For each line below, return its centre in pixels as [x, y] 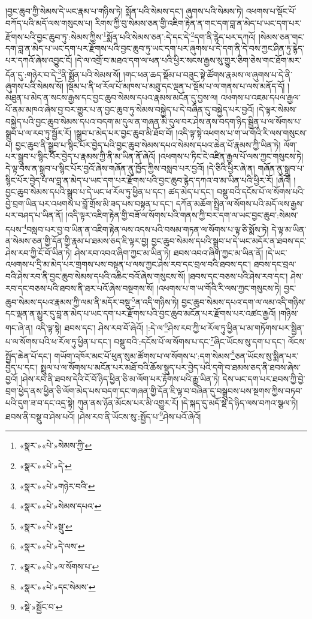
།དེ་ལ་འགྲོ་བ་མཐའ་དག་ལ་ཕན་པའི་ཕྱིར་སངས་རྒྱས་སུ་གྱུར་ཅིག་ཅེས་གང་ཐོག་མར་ [188, 60]
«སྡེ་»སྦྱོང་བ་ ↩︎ [41, 607]
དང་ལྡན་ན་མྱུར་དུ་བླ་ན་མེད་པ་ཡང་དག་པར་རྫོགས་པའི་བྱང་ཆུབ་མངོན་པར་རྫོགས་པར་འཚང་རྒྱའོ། [141, 313]
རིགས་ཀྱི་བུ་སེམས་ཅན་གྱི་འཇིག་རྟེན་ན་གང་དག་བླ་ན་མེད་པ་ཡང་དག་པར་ [198, 22]
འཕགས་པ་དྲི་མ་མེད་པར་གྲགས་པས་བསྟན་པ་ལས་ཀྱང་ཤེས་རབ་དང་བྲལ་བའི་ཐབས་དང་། [128, 264]
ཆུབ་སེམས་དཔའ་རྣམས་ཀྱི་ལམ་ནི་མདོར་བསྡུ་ [69, 301]
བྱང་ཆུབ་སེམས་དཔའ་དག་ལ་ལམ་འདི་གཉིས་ [244, 301]
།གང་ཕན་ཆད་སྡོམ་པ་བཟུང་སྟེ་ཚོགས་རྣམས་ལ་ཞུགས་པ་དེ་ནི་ [208, 74]
